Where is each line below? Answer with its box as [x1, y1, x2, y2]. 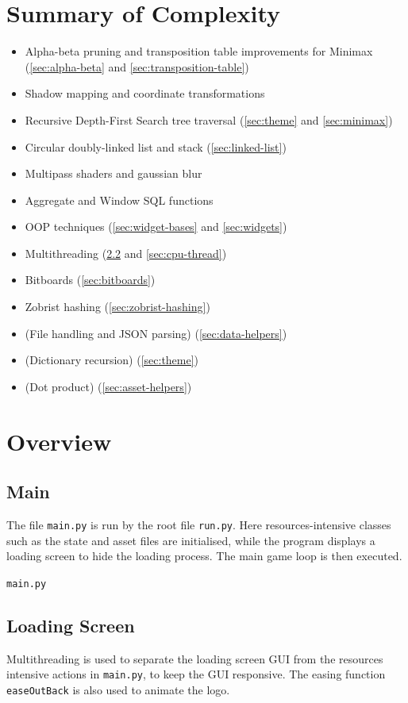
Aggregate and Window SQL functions [25, 191, 214, 208]
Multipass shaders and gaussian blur [25, 165, 202, 182]
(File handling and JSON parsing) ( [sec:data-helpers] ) [25, 325, 287, 341]
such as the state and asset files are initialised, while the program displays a [6, 532, 375, 548]
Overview [6, 424, 112, 457]
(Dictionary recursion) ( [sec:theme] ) [25, 351, 199, 368]
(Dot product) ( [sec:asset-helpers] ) [25, 378, 192, 394]
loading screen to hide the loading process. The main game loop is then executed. [6, 547, 402, 564]
